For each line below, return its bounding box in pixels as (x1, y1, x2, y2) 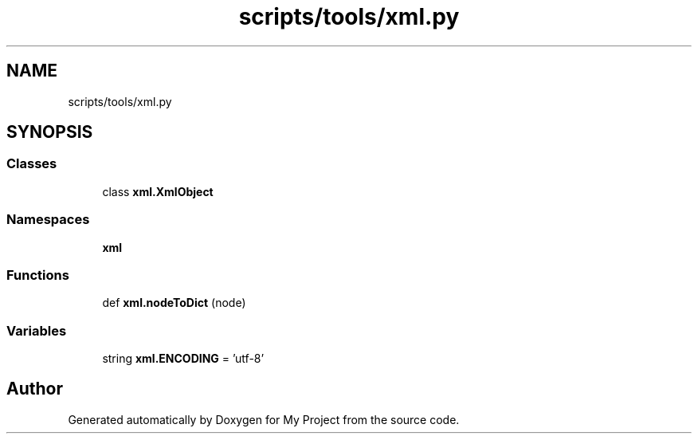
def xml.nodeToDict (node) (102, 296, 246, 310)
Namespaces (6, 211, 90, 228)
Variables (6, 322, 67, 339)
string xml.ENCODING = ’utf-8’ (102, 352, 265, 366)
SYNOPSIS (6, 122, 93, 143)
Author (6, 379, 63, 399)
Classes (6, 155, 57, 172)
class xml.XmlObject (102, 184, 214, 198)
